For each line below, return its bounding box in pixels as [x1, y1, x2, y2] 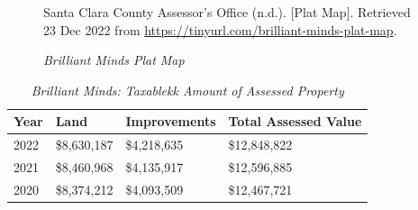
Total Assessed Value [228, 112, 362, 131]
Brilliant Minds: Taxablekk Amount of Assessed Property [31, 80, 344, 99]
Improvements [125, 112, 216, 131]
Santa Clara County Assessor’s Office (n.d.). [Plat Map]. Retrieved [43, 3, 411, 21]
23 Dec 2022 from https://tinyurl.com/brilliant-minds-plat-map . [43, 20, 397, 39]
